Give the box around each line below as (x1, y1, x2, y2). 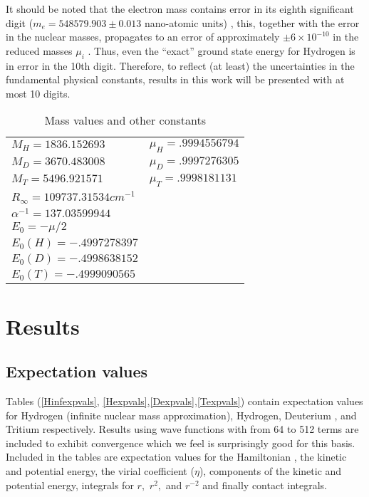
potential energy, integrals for (6, 477, 134, 492)
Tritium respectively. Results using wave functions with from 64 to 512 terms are (6, 422, 359, 436)
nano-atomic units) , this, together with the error (145, 15, 360, 30)
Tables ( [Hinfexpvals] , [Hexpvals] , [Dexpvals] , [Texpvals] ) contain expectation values (6, 394, 363, 409)
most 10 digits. (6, 85, 71, 100)
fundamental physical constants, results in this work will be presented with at (6, 72, 345, 87)
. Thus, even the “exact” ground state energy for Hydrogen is (88, 43, 355, 58)
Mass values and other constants (44, 112, 207, 129)
